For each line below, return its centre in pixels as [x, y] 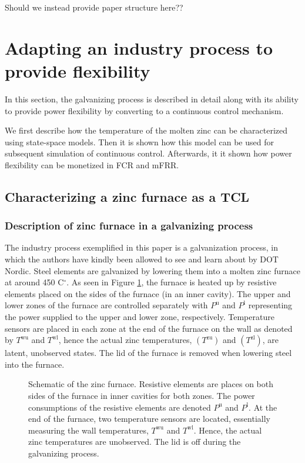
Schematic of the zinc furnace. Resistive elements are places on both [151, 384]
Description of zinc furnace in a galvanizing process [129, 226]
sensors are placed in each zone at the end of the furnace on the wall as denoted [149, 328]
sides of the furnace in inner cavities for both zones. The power [142, 395]
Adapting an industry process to [139, 47]
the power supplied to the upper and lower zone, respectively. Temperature [140, 317]
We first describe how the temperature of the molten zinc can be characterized [146, 130]
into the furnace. [35, 364]
